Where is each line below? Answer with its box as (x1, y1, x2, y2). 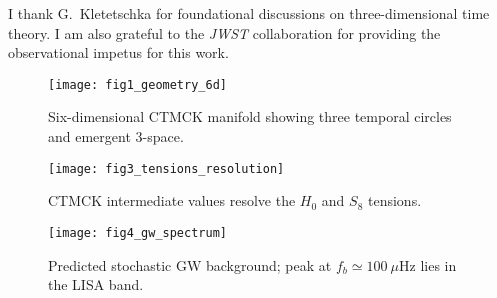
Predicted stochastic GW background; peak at (48, 254, 332, 275)
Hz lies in (399, 254, 457, 275)
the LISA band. (48, 274, 144, 295)
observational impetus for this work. (8, 42, 229, 63)
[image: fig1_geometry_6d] (48, 77, 227, 92)
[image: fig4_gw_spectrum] (48, 225, 227, 240)
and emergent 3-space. (48, 126, 184, 147)
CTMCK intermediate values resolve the (48, 190, 296, 211)
